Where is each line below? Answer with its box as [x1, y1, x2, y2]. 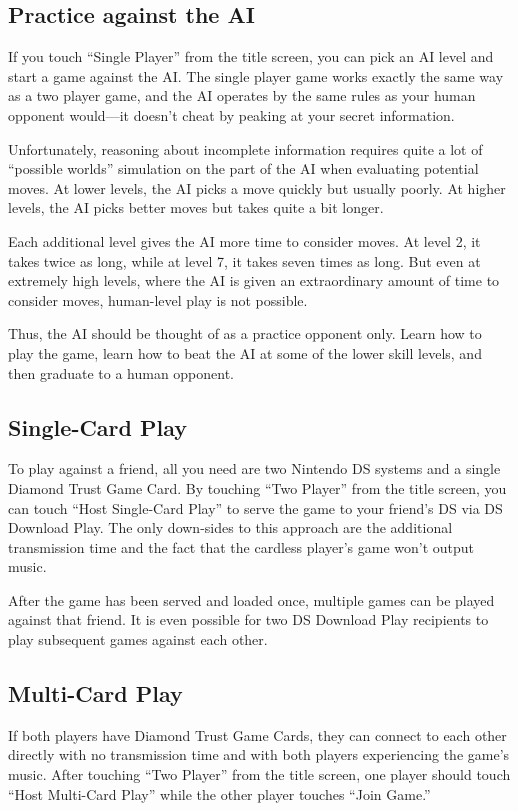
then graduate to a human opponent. [8, 362, 235, 383]
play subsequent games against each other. [8, 629, 268, 650]
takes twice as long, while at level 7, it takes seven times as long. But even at [8, 250, 481, 271]
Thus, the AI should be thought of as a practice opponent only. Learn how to [8, 323, 482, 344]
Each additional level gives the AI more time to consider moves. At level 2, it [8, 230, 481, 251]
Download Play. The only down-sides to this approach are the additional [8, 517, 453, 538]
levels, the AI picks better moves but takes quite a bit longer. [8, 197, 384, 218]
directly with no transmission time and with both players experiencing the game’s [8, 744, 510, 765]
